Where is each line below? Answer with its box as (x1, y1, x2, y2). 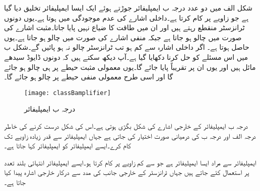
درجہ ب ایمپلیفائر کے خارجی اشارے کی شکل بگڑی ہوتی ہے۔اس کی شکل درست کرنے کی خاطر (4, 121, 248, 131)
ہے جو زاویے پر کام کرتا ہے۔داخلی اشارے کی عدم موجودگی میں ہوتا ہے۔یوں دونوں (4, 12, 249, 23)
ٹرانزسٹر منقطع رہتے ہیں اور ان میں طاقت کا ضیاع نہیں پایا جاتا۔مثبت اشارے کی (4, 22, 245, 33)
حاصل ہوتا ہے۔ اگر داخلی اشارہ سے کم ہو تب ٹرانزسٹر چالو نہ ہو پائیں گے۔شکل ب (4, 42, 249, 52)
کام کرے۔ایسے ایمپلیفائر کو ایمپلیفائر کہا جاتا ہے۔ (4, 140, 131, 151)
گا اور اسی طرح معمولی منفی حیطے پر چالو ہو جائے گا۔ (4, 71, 173, 82)
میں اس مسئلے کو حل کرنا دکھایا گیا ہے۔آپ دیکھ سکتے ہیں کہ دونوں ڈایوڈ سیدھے (4, 51, 248, 62)
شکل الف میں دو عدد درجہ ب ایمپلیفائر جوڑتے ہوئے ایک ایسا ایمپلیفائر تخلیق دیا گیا (4, 3, 252, 13)
